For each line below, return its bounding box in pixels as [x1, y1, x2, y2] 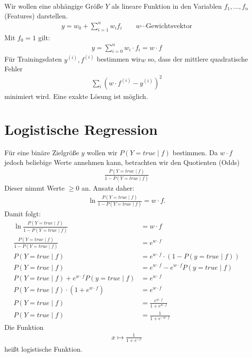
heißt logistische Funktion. [4, 343, 83, 354]
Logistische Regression [4, 119, 158, 139]
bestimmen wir [97, 54, 141, 64]
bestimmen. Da [172, 147, 218, 158]
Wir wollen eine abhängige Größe [4, 1, 103, 11]
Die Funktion [4, 322, 44, 332]
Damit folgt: [4, 209, 41, 219]
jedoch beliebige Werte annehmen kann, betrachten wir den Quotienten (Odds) [4, 157, 240, 167]
